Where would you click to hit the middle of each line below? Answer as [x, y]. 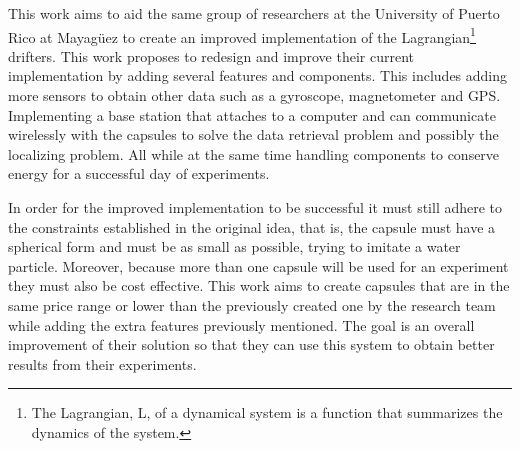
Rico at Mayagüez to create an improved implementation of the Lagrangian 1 [242, 35]
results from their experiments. [102, 363]
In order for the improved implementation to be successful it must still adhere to [255, 207]
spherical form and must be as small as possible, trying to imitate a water [234, 246]
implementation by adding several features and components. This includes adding [258, 75]
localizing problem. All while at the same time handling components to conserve [254, 153]
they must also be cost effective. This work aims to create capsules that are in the [259, 285]
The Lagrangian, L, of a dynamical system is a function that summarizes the [267, 412]
